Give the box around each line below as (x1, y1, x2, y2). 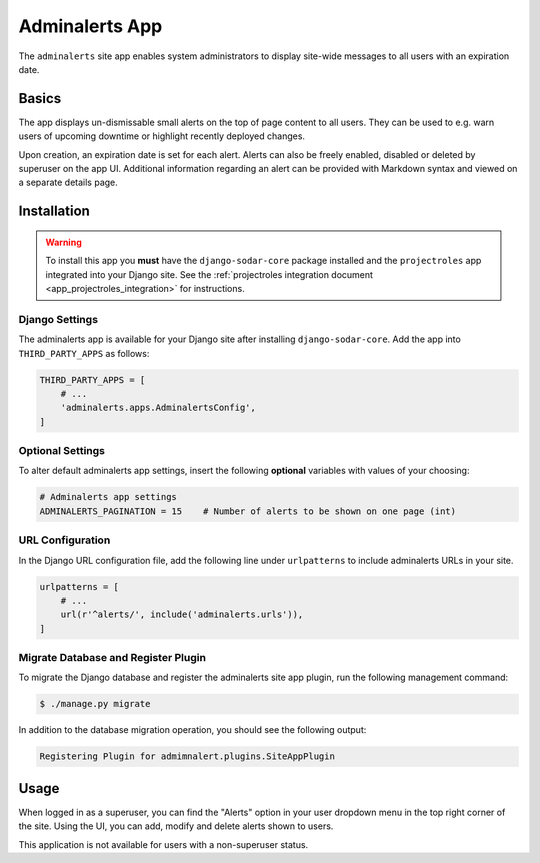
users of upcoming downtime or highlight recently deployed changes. (18, 130, 305, 142)
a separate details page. (18, 176, 119, 189)
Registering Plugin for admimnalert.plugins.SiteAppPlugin (39, 751, 335, 762)
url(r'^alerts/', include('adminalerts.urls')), (60, 609, 304, 620)
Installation (18, 203, 90, 220)
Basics (18, 90, 62, 107)
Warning (45, 236, 82, 248)
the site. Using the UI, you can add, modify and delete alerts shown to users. (18, 820, 334, 832)
